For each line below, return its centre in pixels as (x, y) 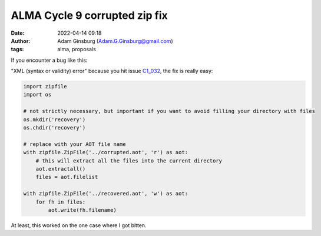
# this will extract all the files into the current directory (129, 161)
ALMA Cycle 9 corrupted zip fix (89, 15)
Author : (21, 41)
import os (37, 95)
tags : (17, 49)
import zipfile (45, 87)
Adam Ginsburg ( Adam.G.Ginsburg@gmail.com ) (115, 41)
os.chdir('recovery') (54, 128)
